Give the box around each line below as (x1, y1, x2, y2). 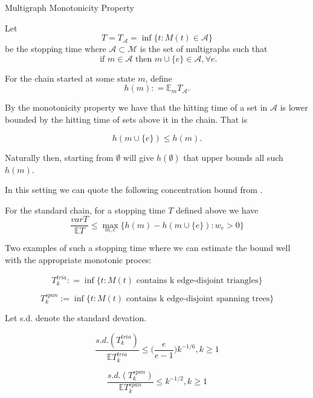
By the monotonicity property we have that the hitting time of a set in (5, 101, 268, 114)
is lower (280, 101, 308, 114)
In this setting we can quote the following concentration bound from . (5, 183, 263, 196)
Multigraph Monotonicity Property (5, 1, 134, 13)
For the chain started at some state (5, 71, 135, 84)
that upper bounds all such (183, 151, 283, 163)
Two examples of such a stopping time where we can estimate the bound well (5, 241, 291, 254)
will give (123, 151, 154, 163)
